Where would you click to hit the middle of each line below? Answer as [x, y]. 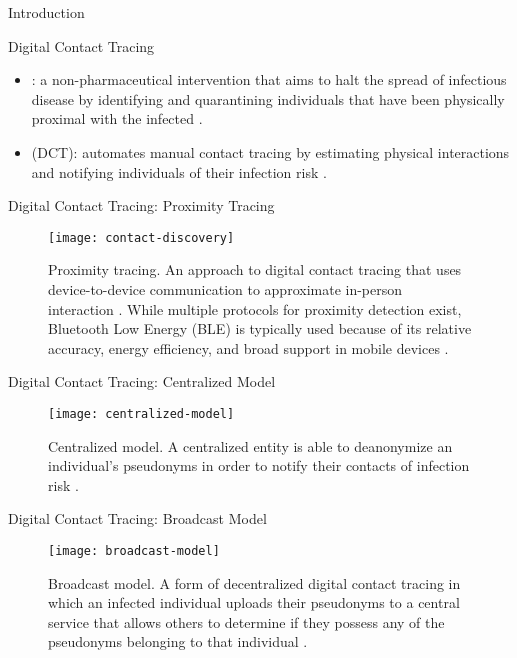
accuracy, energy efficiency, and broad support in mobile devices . [248, 347]
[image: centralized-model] [141, 413]
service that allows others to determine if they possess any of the [246, 621]
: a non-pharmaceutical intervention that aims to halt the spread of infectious [269, 79]
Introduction [46, 12]
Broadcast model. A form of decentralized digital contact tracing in [254, 582]
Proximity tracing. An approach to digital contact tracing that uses [255, 269]
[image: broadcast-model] [134, 551]
